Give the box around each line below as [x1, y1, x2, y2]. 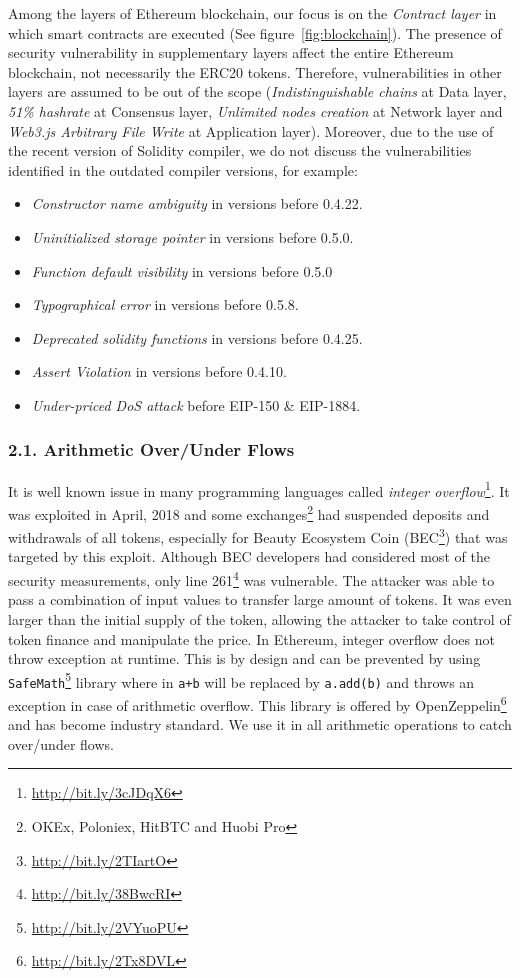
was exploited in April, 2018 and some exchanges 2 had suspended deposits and [8, 500, 490, 524]
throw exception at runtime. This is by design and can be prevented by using [8, 648, 481, 669]
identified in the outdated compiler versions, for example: [8, 159, 358, 180]
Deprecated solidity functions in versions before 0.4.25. [31, 327, 363, 348]
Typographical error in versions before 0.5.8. [31, 294, 299, 315]
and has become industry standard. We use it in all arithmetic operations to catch [8, 714, 512, 735]
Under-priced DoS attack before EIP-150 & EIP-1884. [31, 394, 361, 415]
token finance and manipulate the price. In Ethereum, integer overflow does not [8, 628, 495, 649]
